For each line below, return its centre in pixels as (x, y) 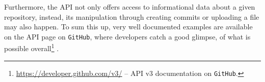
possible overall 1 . (32, 48)
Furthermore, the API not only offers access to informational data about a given (130, 7)
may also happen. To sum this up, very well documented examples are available (128, 27)
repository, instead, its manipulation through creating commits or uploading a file (132, 16)
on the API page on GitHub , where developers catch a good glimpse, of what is (127, 36)
